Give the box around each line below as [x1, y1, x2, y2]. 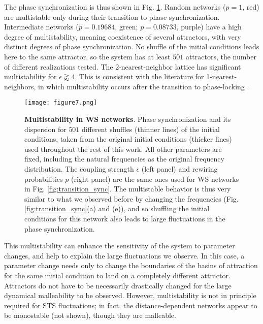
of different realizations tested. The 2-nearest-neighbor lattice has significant [4, 61, 241, 72]
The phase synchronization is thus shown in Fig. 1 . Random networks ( [4, 2, 226, 12]
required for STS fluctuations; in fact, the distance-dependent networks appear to [4, 300, 257, 310]
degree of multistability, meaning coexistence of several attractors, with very [4, 31, 241, 42]
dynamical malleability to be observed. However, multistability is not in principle [4, 290, 256, 301]
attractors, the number [185, 51, 256, 61]
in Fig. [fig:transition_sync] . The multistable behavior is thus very [24, 183, 231, 194]
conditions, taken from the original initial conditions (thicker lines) [24, 134, 232, 144]
